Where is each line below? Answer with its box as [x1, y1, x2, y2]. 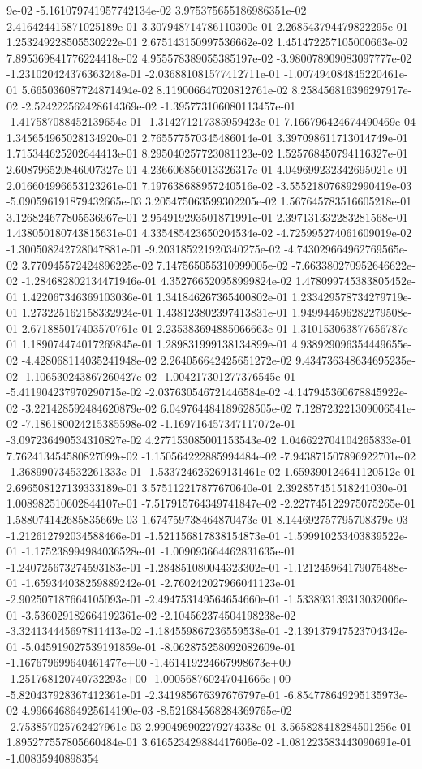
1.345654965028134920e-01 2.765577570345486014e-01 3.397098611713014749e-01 [6, 128, 408, 145]
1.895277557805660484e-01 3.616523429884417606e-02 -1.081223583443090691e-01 [6, 733, 412, 750]
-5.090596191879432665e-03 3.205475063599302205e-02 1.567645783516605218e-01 [6, 192, 412, 210]
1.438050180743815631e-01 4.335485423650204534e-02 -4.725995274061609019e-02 [6, 224, 412, 241]
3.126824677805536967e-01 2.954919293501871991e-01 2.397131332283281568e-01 [6, 208, 408, 225]
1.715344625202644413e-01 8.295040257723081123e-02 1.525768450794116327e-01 [6, 145, 408, 162]
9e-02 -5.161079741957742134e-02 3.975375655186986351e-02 [6, 2, 307, 18]
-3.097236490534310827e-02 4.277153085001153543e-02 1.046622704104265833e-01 [6, 431, 412, 448]
